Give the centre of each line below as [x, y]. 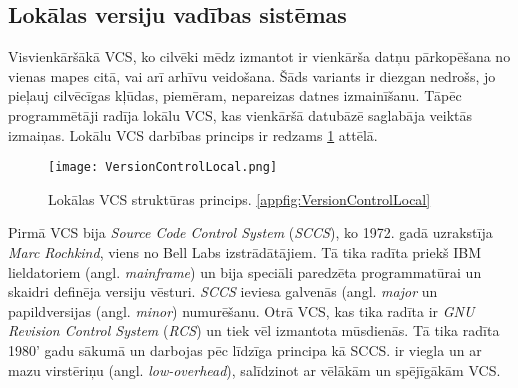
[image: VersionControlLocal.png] [163, 167]
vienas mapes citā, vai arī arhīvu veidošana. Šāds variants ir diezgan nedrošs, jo [252, 75]
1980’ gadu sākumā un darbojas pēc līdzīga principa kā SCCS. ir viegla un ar [245, 349]
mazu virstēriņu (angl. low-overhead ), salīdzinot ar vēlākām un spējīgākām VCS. [254, 369]
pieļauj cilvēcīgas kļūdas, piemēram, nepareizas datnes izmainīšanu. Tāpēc [235, 95]
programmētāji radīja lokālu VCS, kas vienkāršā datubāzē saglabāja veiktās [240, 114]
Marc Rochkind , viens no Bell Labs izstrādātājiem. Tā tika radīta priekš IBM [245, 252]
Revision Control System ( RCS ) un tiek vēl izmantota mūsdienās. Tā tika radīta [254, 330]
